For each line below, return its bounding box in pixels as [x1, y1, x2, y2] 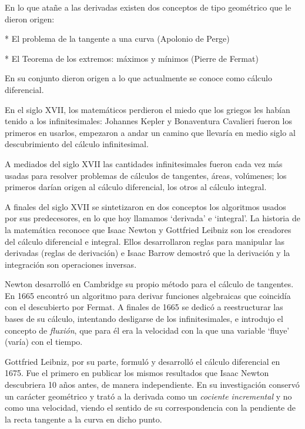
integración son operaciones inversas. [5, 258, 137, 270]
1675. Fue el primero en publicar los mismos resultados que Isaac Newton [5, 367, 269, 379]
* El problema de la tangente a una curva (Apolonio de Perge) [5, 32, 230, 45]
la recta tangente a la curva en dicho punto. [5, 413, 162, 425]
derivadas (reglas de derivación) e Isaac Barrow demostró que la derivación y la [5, 247, 290, 259]
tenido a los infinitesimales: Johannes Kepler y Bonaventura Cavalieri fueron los [5, 115, 292, 127]
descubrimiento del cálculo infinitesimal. [5, 138, 149, 150]
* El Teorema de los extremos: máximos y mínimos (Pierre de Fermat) [5, 52, 259, 64]
